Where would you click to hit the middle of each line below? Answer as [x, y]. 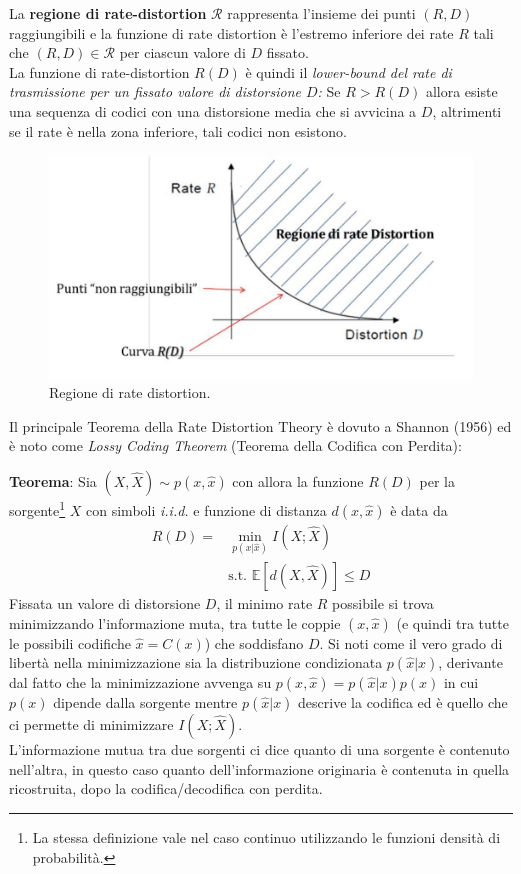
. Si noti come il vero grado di [411, 642]
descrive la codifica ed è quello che [403, 702]
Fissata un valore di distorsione [105, 602]
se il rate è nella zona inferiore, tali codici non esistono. [178, 130]
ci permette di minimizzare [91, 724]
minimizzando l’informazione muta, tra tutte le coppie [175, 622]
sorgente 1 [37, 508]
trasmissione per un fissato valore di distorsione [155, 91]
